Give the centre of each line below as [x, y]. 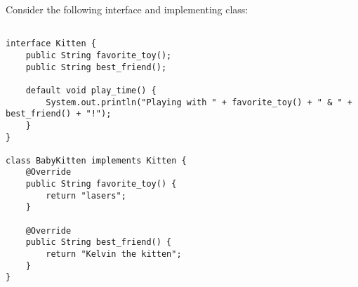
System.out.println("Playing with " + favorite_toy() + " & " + [199, 102]
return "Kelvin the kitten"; [114, 254]
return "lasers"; [86, 195]
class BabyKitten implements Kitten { [96, 160]
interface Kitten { [51, 44]
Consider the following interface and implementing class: [127, 9]
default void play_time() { [91, 90]
